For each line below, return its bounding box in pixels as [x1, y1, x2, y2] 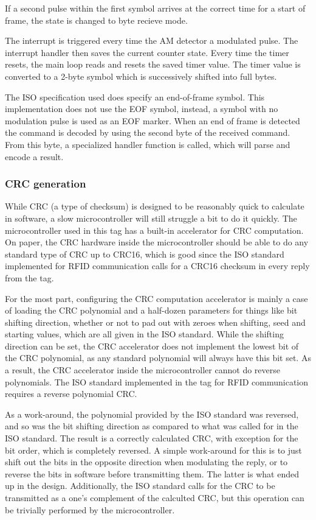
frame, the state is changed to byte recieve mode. [5, 13, 188, 26]
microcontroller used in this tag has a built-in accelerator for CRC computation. [5, 223, 304, 236]
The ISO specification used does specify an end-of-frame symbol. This [5, 90, 265, 103]
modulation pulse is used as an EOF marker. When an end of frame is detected [5, 114, 300, 127]
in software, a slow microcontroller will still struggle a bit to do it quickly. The [5, 211, 297, 224]
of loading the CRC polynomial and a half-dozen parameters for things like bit [5, 304, 298, 317]
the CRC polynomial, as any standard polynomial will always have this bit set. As [5, 351, 311, 364]
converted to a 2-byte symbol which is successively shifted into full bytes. [5, 69, 277, 82]
